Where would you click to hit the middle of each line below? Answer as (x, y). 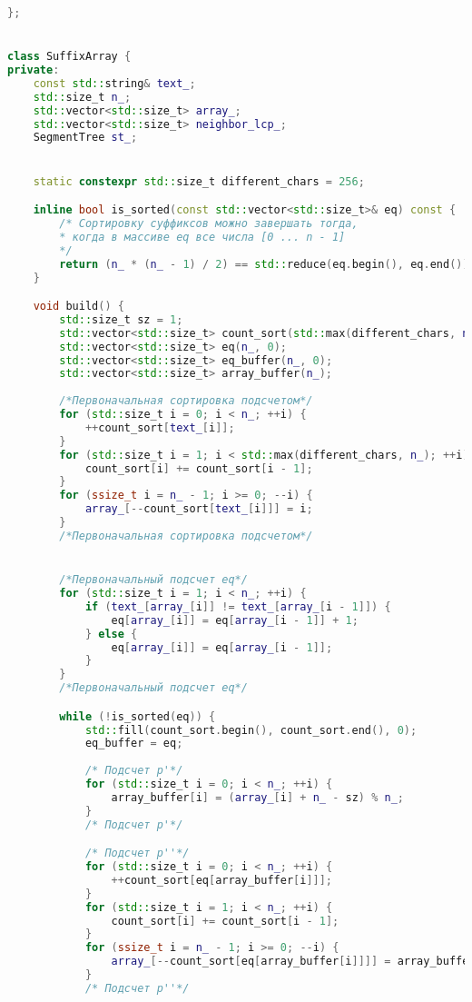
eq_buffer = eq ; (134, 744)
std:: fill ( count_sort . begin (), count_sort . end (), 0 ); (251, 730)
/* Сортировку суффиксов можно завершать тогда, (209, 224)
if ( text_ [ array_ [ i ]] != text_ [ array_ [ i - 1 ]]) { (238, 606)
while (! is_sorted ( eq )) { (138, 716)
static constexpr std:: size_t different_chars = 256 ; (199, 181)
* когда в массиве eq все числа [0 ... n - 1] (202, 237)
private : (34, 70)
